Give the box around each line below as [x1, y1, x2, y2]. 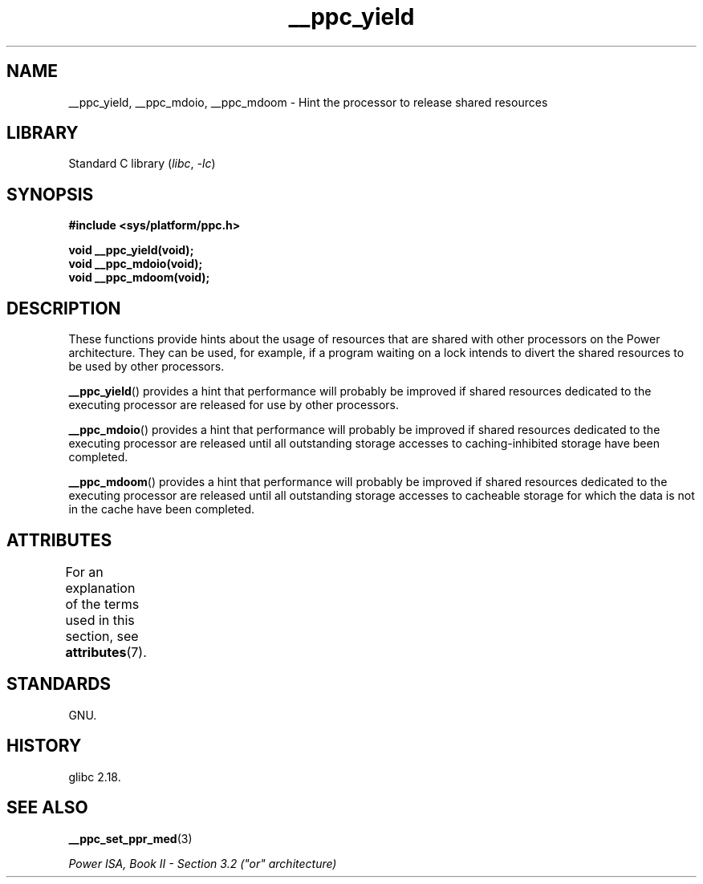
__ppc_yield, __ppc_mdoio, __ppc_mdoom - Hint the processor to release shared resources [68, 95, 548, 109]
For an [65, 563, 104, 580]
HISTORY [6, 736, 82, 756]
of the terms [65, 595, 140, 612]
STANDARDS [6, 674, 112, 695]
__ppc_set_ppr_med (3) [68, 831, 193, 845]
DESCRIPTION [6, 298, 121, 318]
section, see [65, 627, 139, 644]
